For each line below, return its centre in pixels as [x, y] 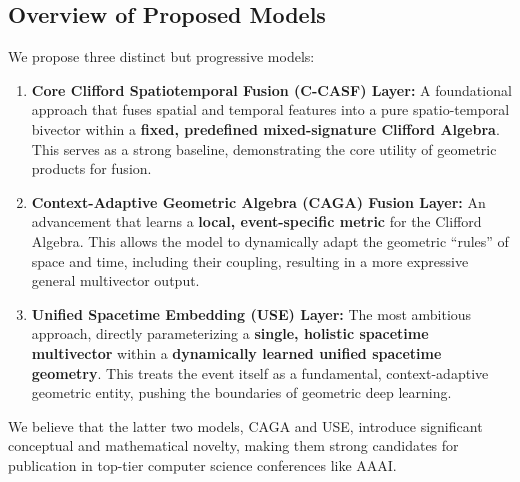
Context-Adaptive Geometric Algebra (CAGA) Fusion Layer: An [258, 201]
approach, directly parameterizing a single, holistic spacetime [230, 333]
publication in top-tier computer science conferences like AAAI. [202, 464]
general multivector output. [115, 280]
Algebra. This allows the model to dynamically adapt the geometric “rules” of [270, 240]
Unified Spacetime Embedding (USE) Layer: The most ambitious [251, 313]
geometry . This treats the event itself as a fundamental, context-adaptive [260, 372]
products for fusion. [91, 168]
